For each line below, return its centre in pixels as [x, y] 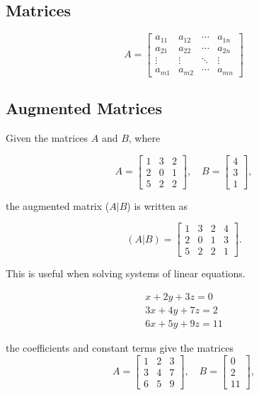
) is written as [157, 205]
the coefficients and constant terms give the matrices [120, 347]
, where [144, 137]
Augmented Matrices [84, 108]
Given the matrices [47, 137]
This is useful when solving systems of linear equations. [126, 273]
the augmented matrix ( [58, 205]
